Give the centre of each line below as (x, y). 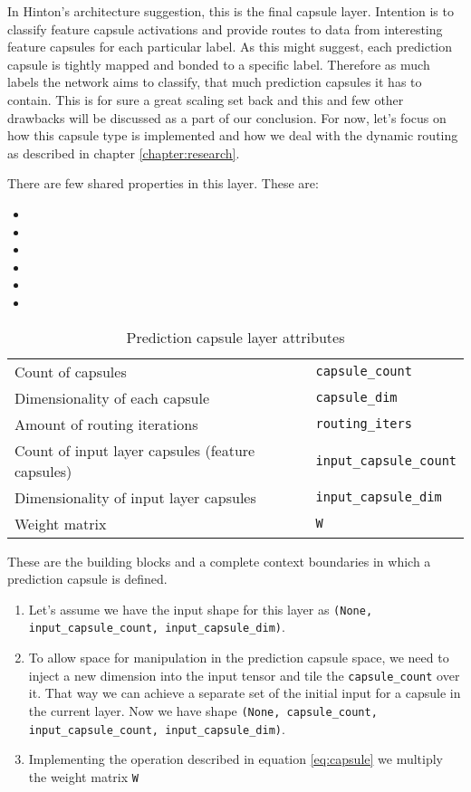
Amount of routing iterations (106, 424)
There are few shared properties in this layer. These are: (163, 183)
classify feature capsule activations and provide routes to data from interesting (225, 29)
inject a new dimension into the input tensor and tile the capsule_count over (244, 675)
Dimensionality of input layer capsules (135, 497)
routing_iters (364, 424)
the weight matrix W (83, 776)
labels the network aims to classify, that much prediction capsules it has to (215, 82)
